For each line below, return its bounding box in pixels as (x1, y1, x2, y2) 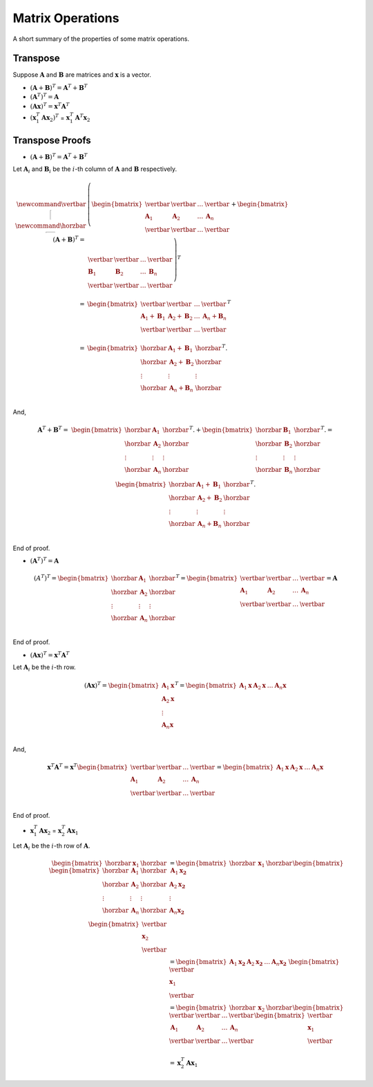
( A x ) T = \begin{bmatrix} (84, 680, 160, 689)
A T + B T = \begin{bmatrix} (37, 425, 122, 434)
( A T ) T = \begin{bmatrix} (33, 573, 109, 583)
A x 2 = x (39, 826, 62, 837)
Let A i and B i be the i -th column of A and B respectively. (12, 165, 178, 175)
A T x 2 (75, 113, 90, 124)
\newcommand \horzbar (15, 221, 86, 230)
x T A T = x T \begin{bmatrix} (47, 762, 128, 771)
